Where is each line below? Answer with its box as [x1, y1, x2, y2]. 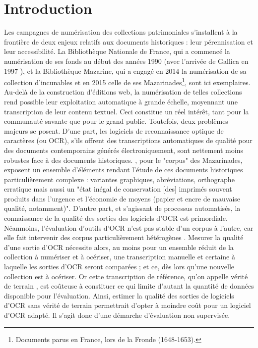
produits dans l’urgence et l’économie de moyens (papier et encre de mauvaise [4, 193, 241, 203]
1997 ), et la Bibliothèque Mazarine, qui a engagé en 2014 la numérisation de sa [4, 65, 247, 76]
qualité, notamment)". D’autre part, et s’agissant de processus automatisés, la [4, 203, 241, 213]
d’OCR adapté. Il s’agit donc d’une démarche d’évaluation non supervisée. [4, 310, 230, 320]
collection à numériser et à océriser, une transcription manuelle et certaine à [4, 251, 235, 262]
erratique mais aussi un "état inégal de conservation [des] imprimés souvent [4, 184, 232, 194]
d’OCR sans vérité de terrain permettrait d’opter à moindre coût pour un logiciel [4, 300, 251, 310]
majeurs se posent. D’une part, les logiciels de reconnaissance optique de [4, 125, 224, 136]
